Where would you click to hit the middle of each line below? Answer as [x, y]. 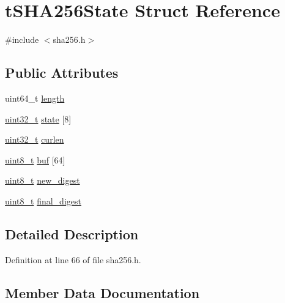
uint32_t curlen [35, 139]
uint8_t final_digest [43, 200]
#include [22, 39]
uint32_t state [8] [38, 118]
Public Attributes [62, 73]
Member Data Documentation [102, 292]
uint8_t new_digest [43, 180]
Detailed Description [72, 234]
